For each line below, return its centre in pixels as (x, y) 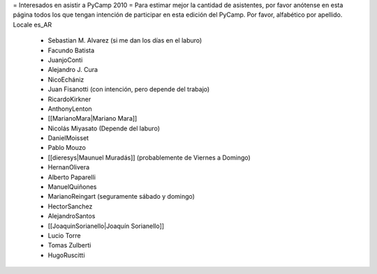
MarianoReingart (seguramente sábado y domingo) (121, 197)
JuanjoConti (65, 60)
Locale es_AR (32, 24)
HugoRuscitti (66, 255)
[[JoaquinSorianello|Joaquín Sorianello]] (106, 226)
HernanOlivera (69, 167)
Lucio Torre (64, 235)
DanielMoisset (68, 138)
